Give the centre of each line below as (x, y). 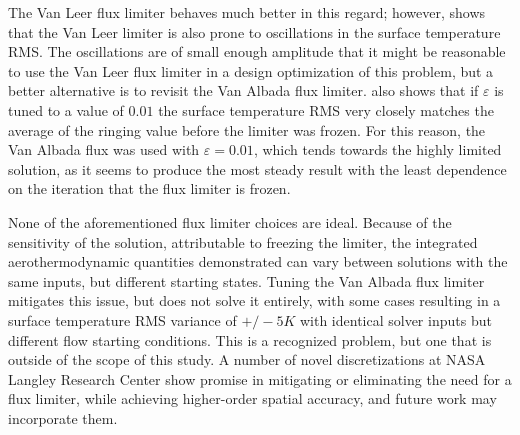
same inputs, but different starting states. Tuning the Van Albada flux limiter (246, 280)
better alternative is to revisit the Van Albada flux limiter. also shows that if (243, 90)
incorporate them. (63, 417)
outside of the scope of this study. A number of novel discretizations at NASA (247, 359)
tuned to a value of (66, 109)
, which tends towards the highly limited (377, 149)
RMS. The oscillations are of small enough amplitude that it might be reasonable (257, 51)
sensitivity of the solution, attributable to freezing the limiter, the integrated (243, 241)
